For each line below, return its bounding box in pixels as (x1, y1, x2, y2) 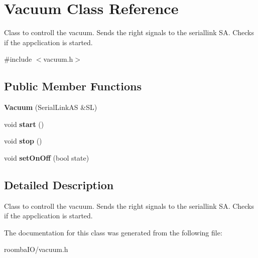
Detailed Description (4, 177, 114, 192)
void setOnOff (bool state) (4, 152, 89, 163)
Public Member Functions (4, 78, 142, 94)
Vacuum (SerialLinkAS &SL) (4, 102, 97, 112)
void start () (4, 118, 44, 129)
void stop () (4, 136, 42, 146)
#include (4, 54, 32, 64)
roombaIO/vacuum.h (4, 244, 68, 254)
